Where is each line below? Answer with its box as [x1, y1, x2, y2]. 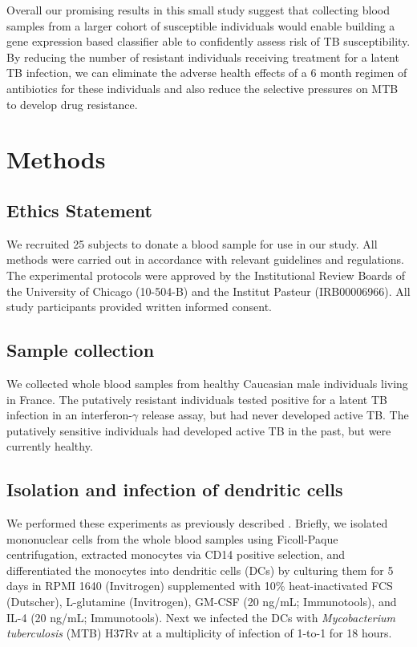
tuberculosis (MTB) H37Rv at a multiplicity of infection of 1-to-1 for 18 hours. [6, 625, 392, 641]
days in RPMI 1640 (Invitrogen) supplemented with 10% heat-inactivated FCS [6, 577, 393, 594]
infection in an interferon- [6, 406, 132, 423]
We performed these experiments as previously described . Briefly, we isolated [6, 515, 388, 532]
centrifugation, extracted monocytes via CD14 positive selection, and [6, 546, 346, 563]
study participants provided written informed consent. [6, 298, 272, 315]
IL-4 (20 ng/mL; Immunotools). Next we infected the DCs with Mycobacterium [6, 609, 395, 625]
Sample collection [6, 338, 155, 362]
